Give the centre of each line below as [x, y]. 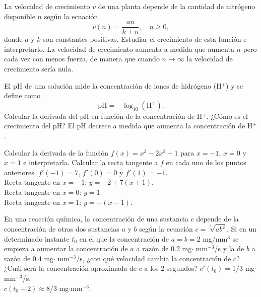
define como [22, 95]
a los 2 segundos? [171, 268]
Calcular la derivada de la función [56, 152]
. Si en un [242, 229]
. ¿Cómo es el [227, 116]
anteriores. [20, 172]
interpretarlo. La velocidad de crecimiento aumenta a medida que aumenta [119, 49]
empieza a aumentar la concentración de [66, 248]
